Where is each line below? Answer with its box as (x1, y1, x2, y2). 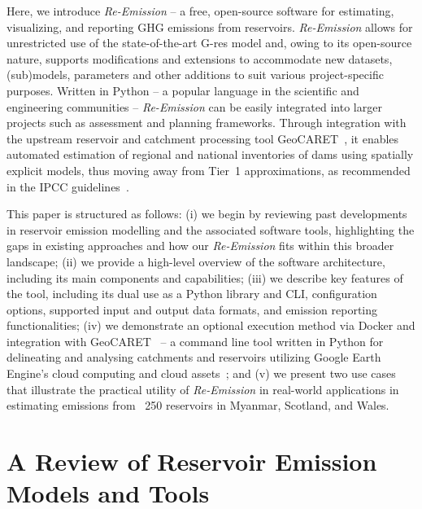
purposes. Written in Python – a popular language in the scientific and (7, 81, 359, 99)
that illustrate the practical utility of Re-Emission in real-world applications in (7, 380, 399, 397)
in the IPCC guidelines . (7, 178, 129, 195)
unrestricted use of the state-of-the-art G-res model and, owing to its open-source (7, 34, 412, 51)
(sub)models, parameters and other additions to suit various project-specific (7, 66, 384, 83)
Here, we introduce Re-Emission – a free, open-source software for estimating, (7, 2, 394, 19)
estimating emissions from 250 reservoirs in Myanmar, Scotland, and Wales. (7, 397, 389, 414)
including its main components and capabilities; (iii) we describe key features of (7, 269, 403, 286)
